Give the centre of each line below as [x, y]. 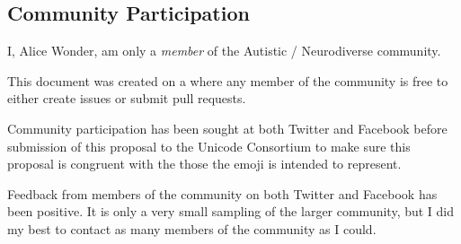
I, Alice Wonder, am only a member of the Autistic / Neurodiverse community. [224, 51]
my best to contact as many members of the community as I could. [192, 228]
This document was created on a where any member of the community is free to [228, 80]
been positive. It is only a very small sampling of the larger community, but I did [231, 211]
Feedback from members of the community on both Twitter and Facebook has [222, 193]
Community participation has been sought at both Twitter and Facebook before [227, 128]
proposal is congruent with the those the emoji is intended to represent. [204, 164]
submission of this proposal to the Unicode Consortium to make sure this [209, 146]
